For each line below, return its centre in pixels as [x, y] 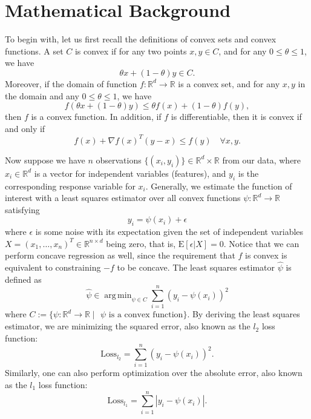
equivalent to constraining [53, 267]
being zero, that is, [141, 243]
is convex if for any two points [131, 51]
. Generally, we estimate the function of [219, 186]
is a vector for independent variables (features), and [130, 173]
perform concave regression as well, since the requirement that [120, 255]
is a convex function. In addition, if [96, 117]
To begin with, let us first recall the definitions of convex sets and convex [141, 39]
